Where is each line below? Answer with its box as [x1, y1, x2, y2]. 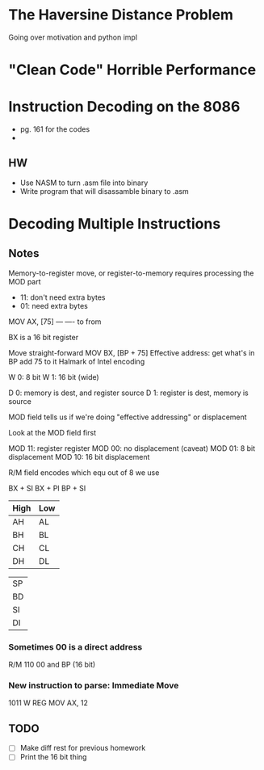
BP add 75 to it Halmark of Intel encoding [8, 356, 145, 366]
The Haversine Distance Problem [8, 6, 234, 24]
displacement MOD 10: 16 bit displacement [8, 452, 150, 461]
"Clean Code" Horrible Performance [8, 61, 257, 79]
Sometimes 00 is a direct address [8, 641, 143, 652]
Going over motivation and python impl [8, 32, 138, 42]
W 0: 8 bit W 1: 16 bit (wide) [8, 372, 99, 381]
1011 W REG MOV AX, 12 [8, 698, 89, 708]
